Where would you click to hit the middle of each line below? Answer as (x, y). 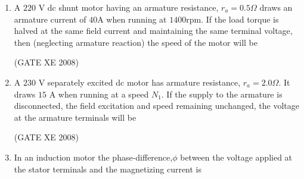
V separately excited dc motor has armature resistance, (139, 82)
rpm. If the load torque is (232, 19)
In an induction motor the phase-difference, (93, 157)
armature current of (50, 19)
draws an (276, 7)
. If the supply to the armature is (222, 94)
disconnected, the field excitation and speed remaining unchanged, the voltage (156, 106)
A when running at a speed (99, 94)
